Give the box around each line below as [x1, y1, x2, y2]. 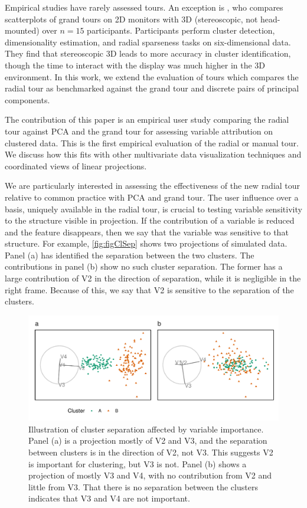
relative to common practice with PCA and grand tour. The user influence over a [5, 191, 299, 203]
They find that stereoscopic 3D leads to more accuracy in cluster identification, [5, 47, 291, 60]
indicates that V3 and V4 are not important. [28, 492, 190, 504]
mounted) [5, 24, 40, 37]
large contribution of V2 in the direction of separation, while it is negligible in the [5, 272, 301, 284]
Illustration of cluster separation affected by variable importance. [28, 422, 264, 435]
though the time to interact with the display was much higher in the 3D [5, 58, 266, 71]
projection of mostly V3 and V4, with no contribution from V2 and [28, 469, 272, 481]
